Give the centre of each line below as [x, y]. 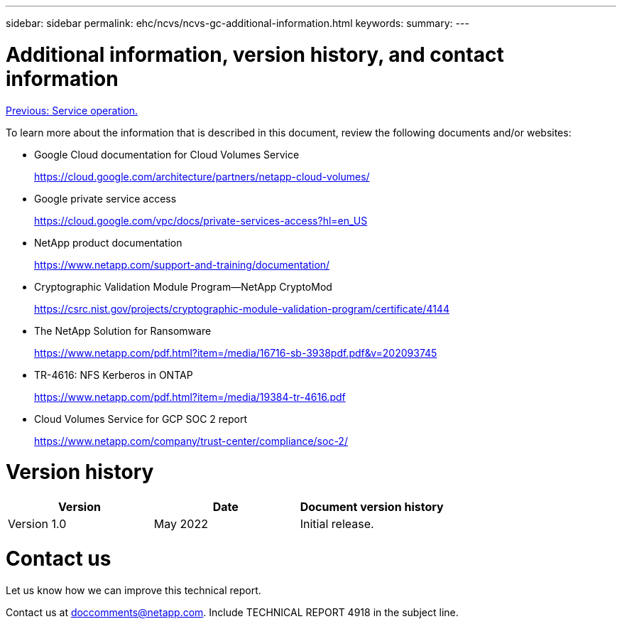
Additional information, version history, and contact [255, 54]
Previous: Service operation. [72, 110]
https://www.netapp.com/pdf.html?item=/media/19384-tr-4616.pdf [190, 397]
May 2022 [181, 524]
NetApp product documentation [108, 242]
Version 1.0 [37, 524]
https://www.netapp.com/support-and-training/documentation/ [182, 264]
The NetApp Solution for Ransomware [123, 330]
